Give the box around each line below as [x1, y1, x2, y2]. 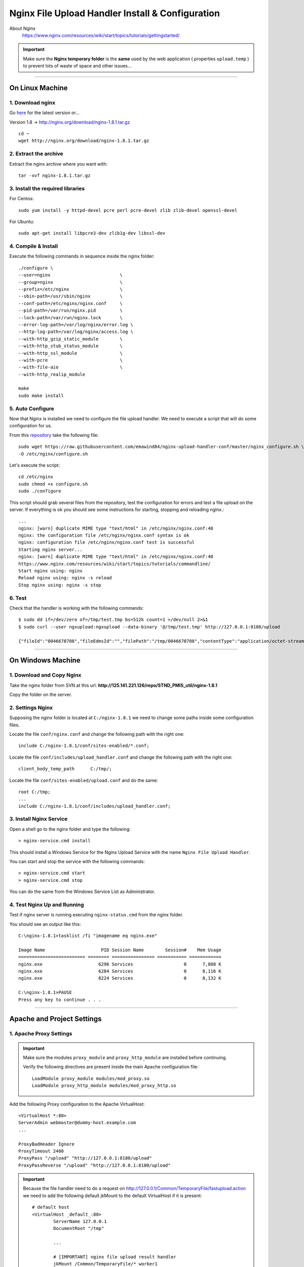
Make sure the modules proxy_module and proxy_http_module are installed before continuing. [23, 1054, 227, 1060]
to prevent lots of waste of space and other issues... [23, 63, 132, 69]
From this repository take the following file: [9, 432, 99, 438]
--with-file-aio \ [18, 364, 123, 370]
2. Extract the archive [9, 150, 63, 157]
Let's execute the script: [9, 462, 60, 468]
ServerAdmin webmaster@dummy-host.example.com [18, 1120, 136, 1126]
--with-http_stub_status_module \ [18, 343, 123, 349]
